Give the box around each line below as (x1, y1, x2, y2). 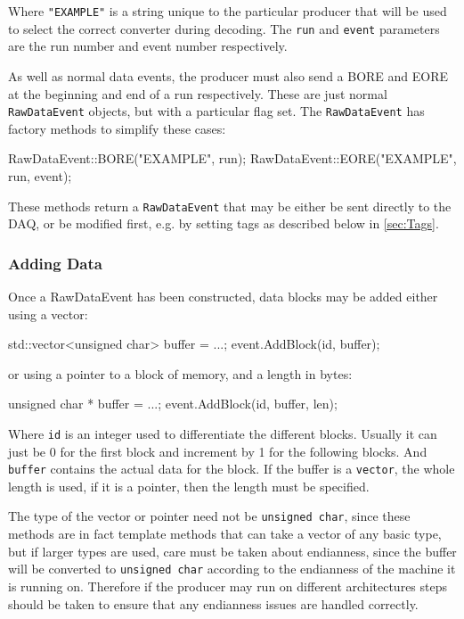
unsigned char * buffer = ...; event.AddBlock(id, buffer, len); (8, 394, 338, 413)
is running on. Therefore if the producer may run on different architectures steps (8, 576, 448, 595)
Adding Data (8, 252, 102, 274)
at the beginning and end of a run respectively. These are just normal (8, 84, 387, 103)
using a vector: (8, 304, 88, 323)
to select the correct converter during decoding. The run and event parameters (8, 19, 440, 37)
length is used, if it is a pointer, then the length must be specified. (8, 476, 370, 495)
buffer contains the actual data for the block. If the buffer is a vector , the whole (8, 459, 455, 478)
